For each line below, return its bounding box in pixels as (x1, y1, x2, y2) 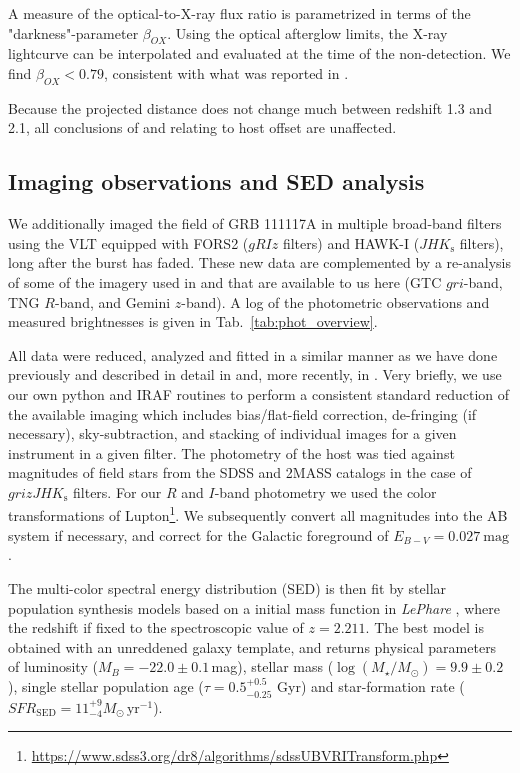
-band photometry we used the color (214, 481, 437, 502)
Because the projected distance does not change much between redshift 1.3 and (8, 97, 492, 118)
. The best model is (365, 617, 484, 638)
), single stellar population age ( (8, 676, 204, 697)
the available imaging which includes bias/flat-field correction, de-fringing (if (8, 403, 477, 424)
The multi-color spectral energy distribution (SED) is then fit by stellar (8, 577, 447, 598)
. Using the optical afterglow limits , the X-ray (167, 22, 448, 43)
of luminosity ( (8, 656, 98, 677)
